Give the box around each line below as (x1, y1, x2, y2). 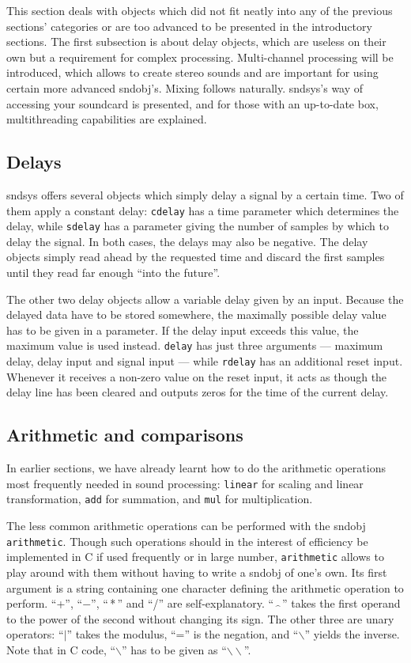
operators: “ (6, 626, 64, 642)
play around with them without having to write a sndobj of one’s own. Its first (6, 564, 387, 580)
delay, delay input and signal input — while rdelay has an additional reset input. (6, 353, 403, 369)
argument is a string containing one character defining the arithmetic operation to (6, 579, 404, 596)
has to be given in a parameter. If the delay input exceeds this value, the (6, 321, 359, 338)
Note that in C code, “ (6, 641, 116, 657)
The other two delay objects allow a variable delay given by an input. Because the (6, 290, 404, 307)
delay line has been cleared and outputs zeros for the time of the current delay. (6, 384, 389, 400)
